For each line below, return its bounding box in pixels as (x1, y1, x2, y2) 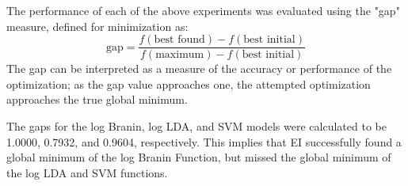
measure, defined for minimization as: (6, 17, 189, 34)
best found (154, 34, 205, 46)
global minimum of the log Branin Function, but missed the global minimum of (6, 149, 391, 165)
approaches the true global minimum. (6, 91, 188, 108)
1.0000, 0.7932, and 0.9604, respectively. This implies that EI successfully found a (6, 133, 402, 150)
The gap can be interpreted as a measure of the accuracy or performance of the (6, 60, 392, 77)
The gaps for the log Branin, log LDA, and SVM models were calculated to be (6, 118, 387, 135)
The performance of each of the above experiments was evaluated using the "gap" (6, 2, 400, 18)
